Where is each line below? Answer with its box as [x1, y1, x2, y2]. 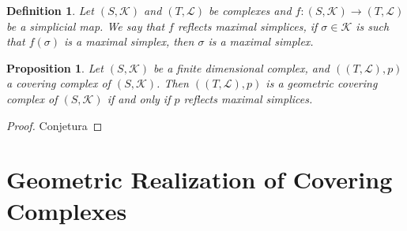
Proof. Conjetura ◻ [6, 117, 103, 133]
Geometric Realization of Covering [6, 163, 393, 196]
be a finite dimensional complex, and [153, 59, 330, 76]
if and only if [107, 90, 171, 106]
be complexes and [208, 2, 292, 18]
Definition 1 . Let [6, 2, 94, 18]
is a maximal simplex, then [63, 33, 194, 50]
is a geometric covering [266, 75, 378, 91]
